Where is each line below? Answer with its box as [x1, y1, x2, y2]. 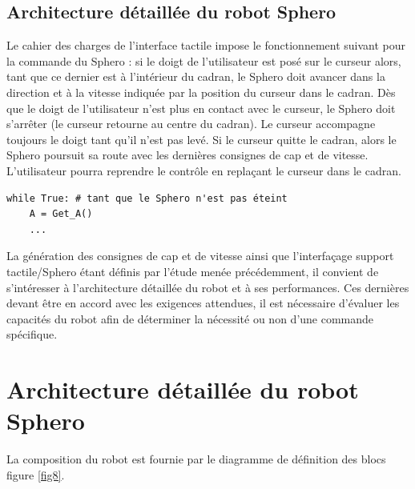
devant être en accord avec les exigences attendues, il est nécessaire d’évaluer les [6, 295, 400, 311]
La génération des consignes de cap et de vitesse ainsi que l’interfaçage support [6, 247, 394, 264]
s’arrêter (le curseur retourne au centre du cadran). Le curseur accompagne [6, 115, 376, 132]
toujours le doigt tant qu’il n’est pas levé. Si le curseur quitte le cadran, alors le [6, 130, 397, 147]
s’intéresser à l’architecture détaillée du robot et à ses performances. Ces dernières [6, 279, 409, 295]
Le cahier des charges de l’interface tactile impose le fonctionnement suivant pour [6, 37, 406, 54]
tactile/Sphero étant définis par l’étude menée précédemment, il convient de [6, 263, 379, 279]
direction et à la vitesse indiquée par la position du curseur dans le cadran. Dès [6, 83, 396, 100]
